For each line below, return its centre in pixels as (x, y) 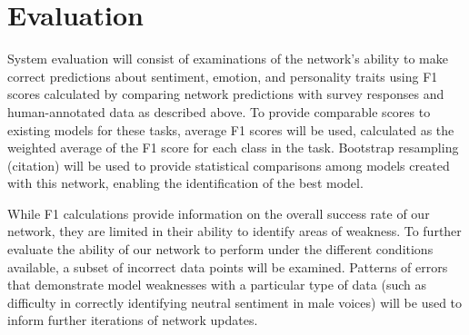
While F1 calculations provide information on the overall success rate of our (219, 213)
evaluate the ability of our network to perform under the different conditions (220, 249)
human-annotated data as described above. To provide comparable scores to (219, 111)
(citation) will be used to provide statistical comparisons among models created (229, 165)
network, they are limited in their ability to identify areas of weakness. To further (234, 231)
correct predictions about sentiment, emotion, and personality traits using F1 (223, 76)
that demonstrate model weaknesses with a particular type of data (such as (217, 285)
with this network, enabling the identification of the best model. (185, 183)
